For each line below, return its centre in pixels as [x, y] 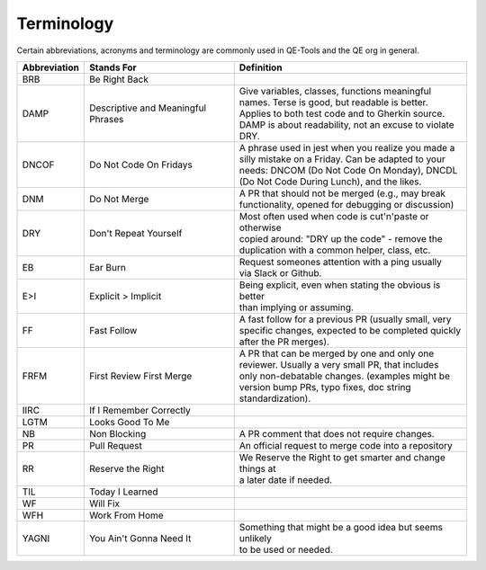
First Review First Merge [140, 376]
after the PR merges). [284, 342]
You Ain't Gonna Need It [140, 538]
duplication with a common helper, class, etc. [335, 250]
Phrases [106, 119]
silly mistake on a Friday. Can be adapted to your [342, 159]
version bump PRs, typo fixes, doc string [325, 387]
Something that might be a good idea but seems [341, 527]
